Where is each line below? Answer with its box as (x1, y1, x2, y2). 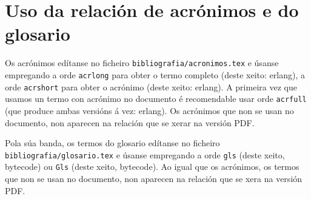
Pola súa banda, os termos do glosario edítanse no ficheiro (5, 137, 220, 149)
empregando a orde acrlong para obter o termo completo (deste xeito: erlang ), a (5, 68, 305, 81)
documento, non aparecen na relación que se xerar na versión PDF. (5, 116, 255, 129)
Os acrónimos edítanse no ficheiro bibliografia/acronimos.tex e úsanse (5, 56, 279, 69)
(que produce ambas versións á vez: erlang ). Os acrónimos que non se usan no (5, 104, 294, 116)
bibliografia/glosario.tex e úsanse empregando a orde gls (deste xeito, (5, 148, 285, 161)
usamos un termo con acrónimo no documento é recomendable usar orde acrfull (5, 92, 307, 105)
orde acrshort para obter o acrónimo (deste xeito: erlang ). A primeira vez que (5, 80, 297, 93)
